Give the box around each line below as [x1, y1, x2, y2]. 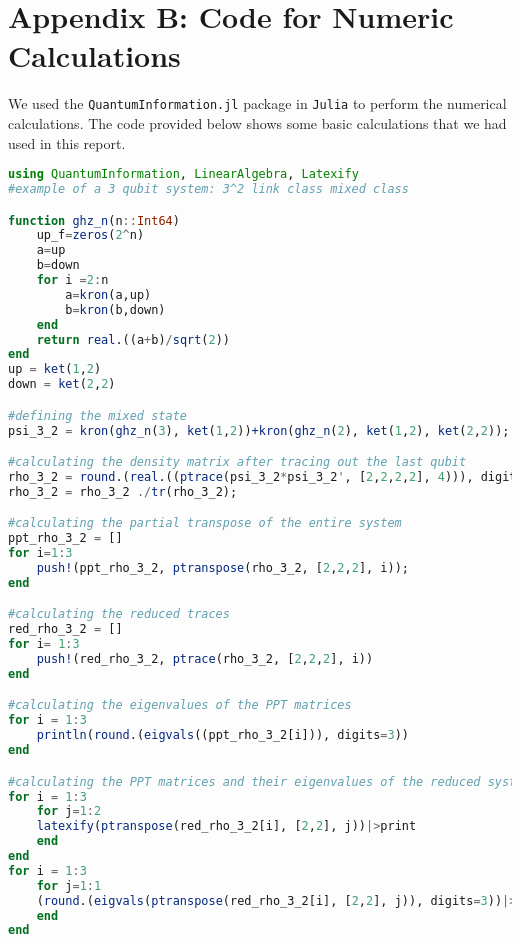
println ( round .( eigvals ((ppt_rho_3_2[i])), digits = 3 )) [36, 728, 409, 743]
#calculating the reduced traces [8, 607, 230, 622]
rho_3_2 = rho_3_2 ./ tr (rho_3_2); [8, 484, 238, 499]
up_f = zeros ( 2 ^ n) [36, 228, 145, 243]
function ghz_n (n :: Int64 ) [8, 213, 180, 228]
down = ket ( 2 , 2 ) [8, 377, 116, 392]
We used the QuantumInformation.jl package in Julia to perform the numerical [8, 93, 507, 114]
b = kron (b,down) [65, 302, 166, 317]
